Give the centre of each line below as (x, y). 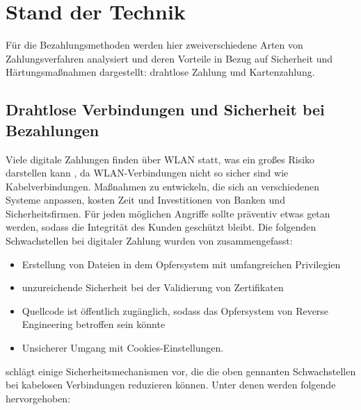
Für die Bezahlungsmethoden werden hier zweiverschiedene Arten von (154, 45)
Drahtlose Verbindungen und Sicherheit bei (165, 109)
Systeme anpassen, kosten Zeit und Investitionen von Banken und (145, 200)
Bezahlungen (53, 130)
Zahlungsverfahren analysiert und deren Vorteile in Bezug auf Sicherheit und (169, 58)
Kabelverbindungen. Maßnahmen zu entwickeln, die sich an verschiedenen (162, 186)
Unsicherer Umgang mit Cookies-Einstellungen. (123, 348)
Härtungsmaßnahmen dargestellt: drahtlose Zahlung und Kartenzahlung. (160, 72)
